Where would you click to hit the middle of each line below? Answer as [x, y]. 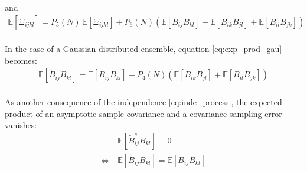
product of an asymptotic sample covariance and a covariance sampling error [143, 113]
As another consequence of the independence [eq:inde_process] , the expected [143, 102]
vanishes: [21, 125]
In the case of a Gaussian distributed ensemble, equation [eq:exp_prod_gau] [143, 49]
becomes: [21, 60]
